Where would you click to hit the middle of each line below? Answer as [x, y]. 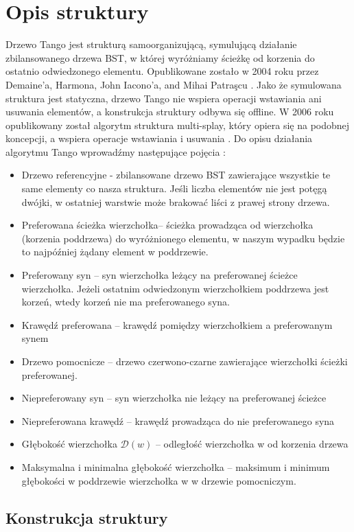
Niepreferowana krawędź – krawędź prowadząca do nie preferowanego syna [178, 420]
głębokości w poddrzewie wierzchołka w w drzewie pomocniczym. [159, 480]
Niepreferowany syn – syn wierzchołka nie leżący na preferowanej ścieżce [174, 398]
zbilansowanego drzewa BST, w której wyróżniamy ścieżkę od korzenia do [160, 57]
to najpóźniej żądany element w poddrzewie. [115, 252]
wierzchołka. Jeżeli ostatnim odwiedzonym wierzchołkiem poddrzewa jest [175, 288]
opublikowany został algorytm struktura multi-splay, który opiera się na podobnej [178, 125]
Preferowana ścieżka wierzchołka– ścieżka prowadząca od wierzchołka [167, 225]
